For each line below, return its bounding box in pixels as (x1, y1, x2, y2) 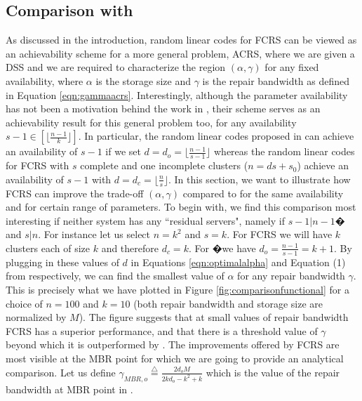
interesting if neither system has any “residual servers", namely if (6, 213, 285, 228)
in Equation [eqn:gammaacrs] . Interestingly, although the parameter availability (6, 87, 348, 102)
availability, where (6, 73, 83, 88)
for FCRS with (6, 158, 69, 173)
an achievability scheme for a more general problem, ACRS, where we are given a (6, 46, 355, 60)
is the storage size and (95, 73, 191, 88)
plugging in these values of (6, 254, 119, 269)
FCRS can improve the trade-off (6, 185, 144, 200)
